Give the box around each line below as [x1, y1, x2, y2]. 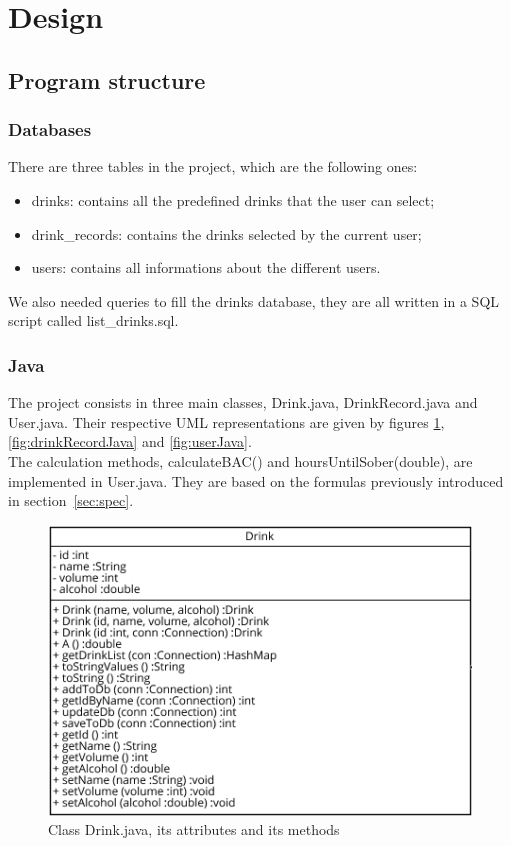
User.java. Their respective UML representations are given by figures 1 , [8, 411, 445, 432]
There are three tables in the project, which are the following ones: [8, 156, 418, 177]
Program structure [8, 64, 206, 95]
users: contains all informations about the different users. [31, 257, 381, 278]
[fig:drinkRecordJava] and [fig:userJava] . [8, 431, 252, 452]
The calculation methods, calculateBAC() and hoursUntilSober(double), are [8, 450, 473, 471]
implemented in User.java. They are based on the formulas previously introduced [8, 470, 504, 491]
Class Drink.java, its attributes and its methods [48, 819, 340, 840]
